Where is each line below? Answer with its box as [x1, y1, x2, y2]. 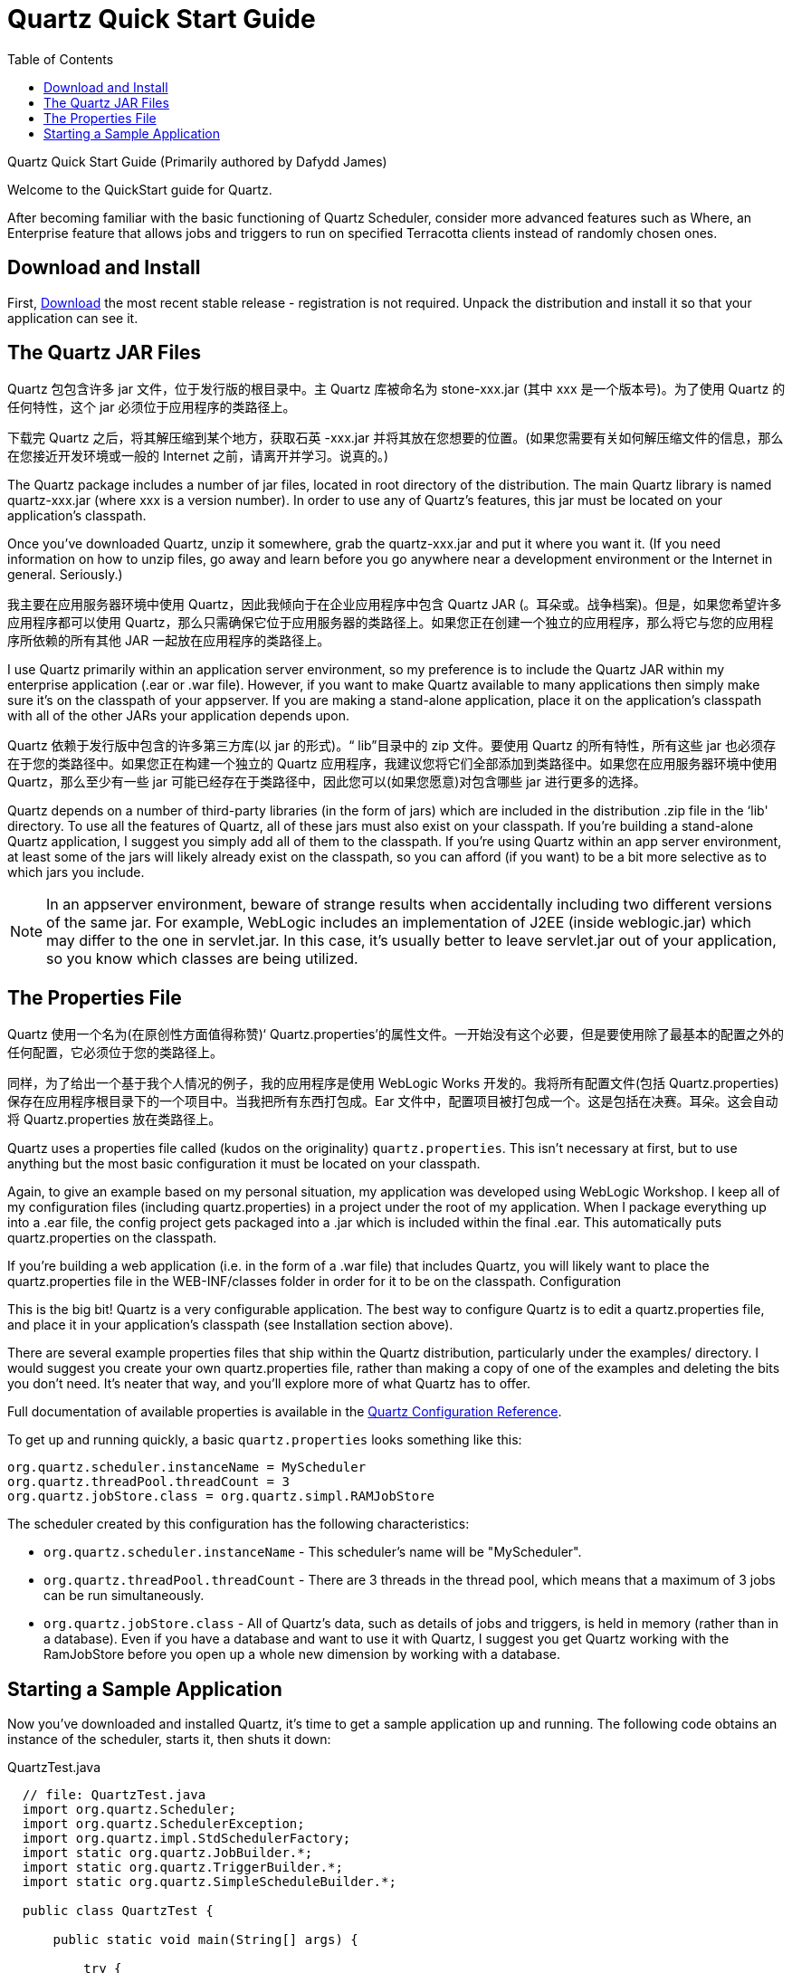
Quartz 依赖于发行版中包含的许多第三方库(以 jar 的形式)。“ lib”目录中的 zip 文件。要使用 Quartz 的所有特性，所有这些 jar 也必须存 [7, 738, 776, 754]
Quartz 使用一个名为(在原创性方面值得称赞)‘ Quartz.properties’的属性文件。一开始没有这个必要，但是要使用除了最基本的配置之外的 [7, 1026, 784, 1043]
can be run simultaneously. [43, 1587, 205, 1604]
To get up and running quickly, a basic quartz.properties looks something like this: [7, 1432, 522, 1448]
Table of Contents [7, 51, 114, 67]
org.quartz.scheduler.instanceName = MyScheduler [7, 1460, 367, 1475]
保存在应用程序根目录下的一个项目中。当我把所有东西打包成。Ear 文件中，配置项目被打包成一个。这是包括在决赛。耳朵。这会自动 [7, 1093, 778, 1110]
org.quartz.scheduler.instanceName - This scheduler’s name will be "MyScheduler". [43, 1544, 582, 1560]
